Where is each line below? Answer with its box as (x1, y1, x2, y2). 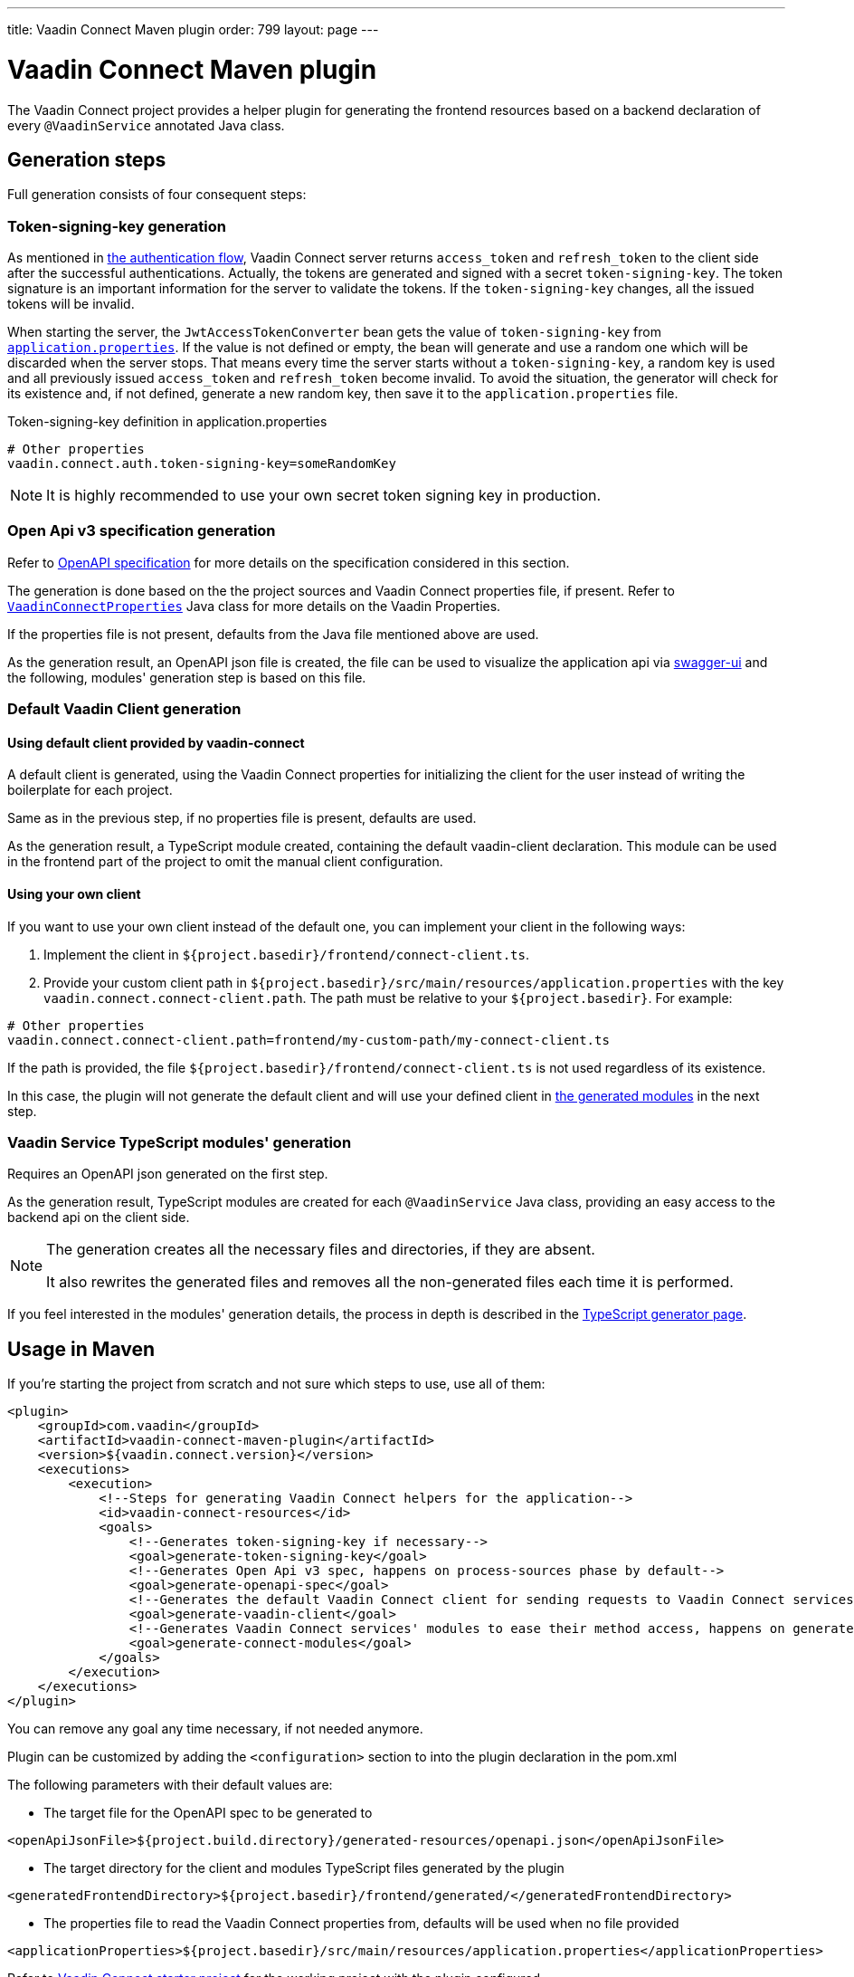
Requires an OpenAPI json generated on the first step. (7, 1166, 328, 1182)
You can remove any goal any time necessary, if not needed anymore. (7, 1721, 423, 1737)
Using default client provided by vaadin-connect (7, 734, 305, 750)
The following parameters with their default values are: (7, 1777, 333, 1793)
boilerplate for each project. (7, 782, 173, 798)
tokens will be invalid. (7, 296, 135, 312)
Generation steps (7, 148, 166, 171)
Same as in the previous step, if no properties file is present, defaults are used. (7, 810, 477, 826)
